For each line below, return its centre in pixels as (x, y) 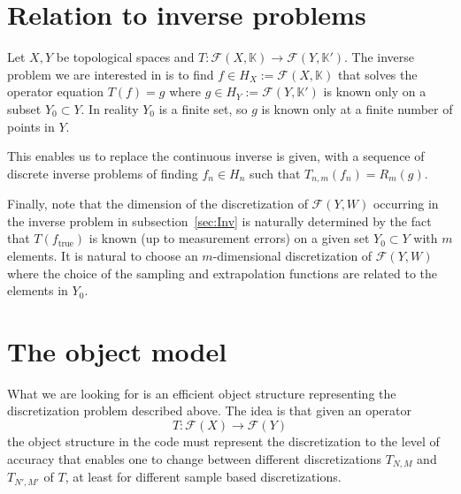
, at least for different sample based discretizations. (203, 477)
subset (24, 108)
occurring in (406, 204)
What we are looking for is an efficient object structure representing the (202, 393)
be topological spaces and (125, 57)
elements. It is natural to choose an (103, 255)
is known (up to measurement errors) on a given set (229, 238)
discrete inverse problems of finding (103, 173)
